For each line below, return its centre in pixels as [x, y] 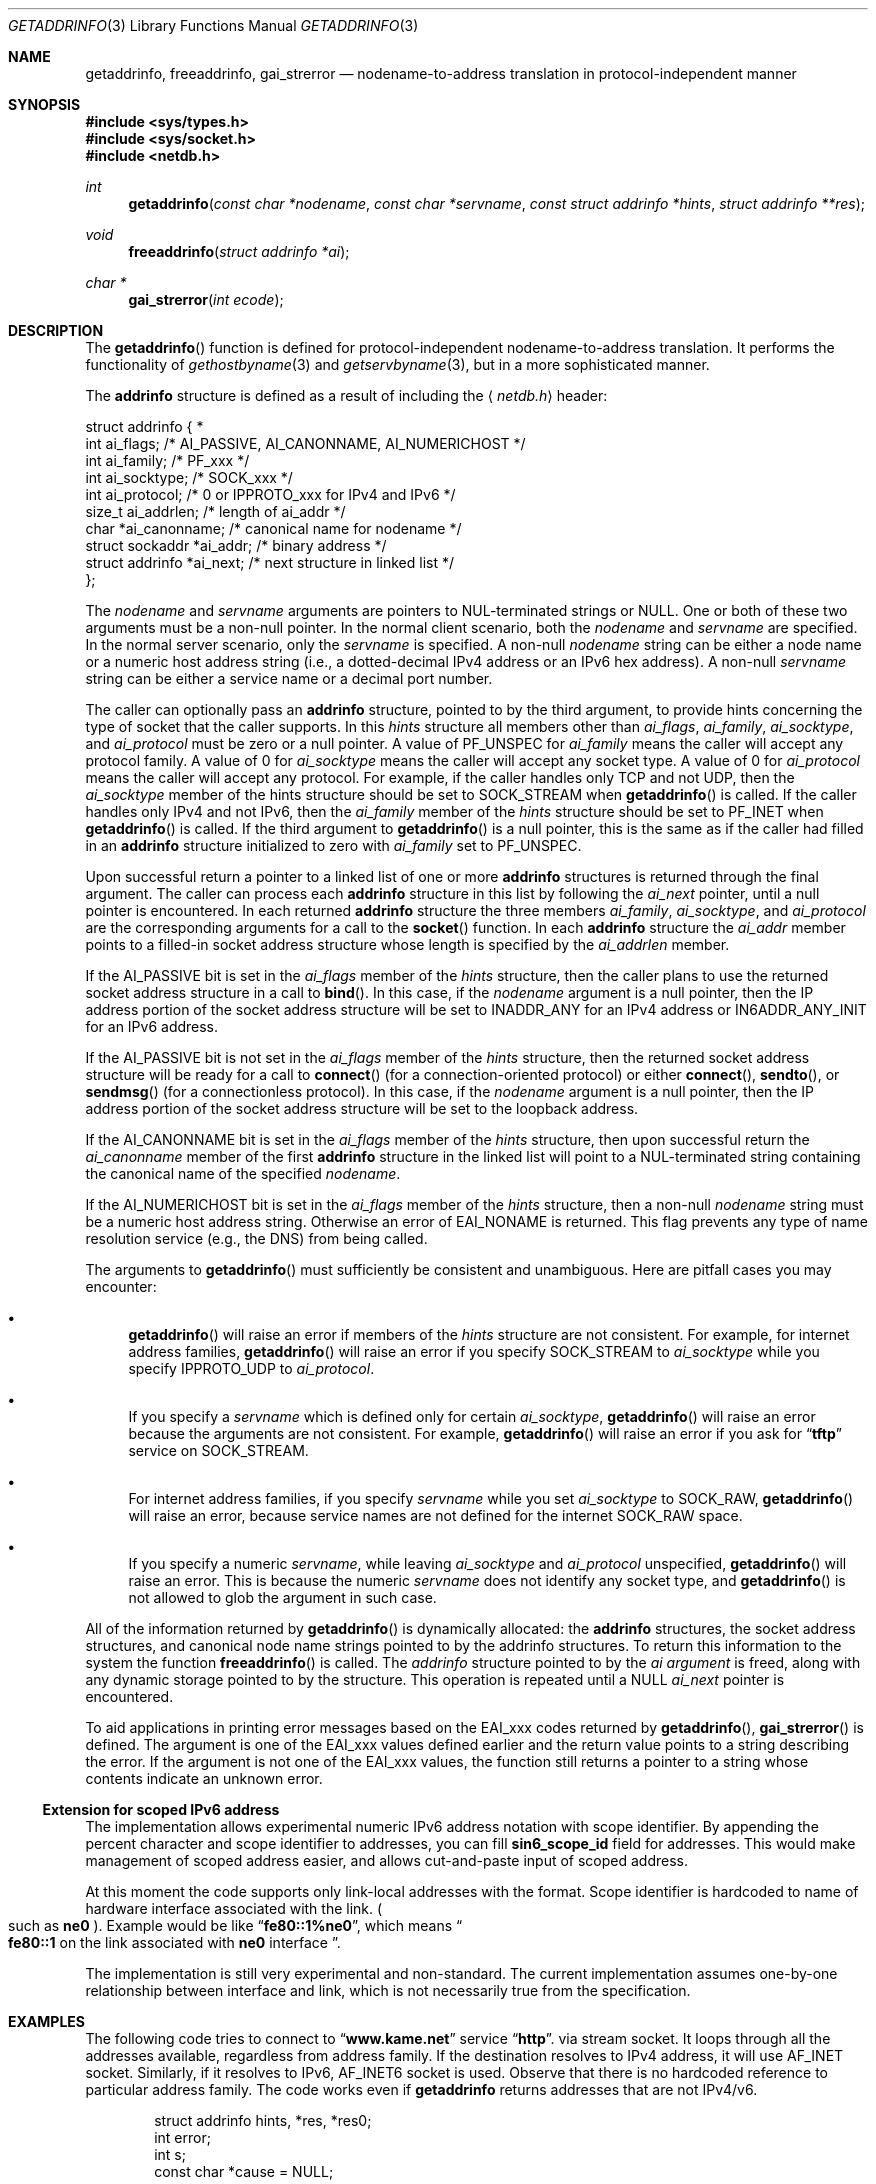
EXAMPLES [46, 2021]
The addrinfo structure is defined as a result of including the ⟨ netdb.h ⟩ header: [346, 395]
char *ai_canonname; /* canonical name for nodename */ [273, 528]
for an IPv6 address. [152, 1026]
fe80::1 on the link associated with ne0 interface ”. [174, 1942]
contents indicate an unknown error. [204, 1778]
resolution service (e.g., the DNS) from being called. [256, 1238]
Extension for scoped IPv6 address [161, 1809]
